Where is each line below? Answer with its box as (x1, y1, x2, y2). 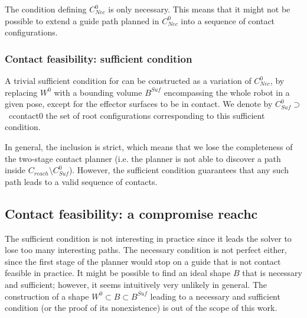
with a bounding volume (54, 86, 142, 98)
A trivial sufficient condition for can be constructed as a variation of (5, 74, 252, 86)
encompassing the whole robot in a (164, 86, 290, 98)
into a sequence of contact (181, 14, 275, 27)
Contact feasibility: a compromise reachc (5, 204, 258, 222)
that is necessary (242, 267, 302, 279)
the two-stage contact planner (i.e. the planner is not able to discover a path (5, 152, 281, 164)
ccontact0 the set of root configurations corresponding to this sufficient (9, 109, 265, 121)
